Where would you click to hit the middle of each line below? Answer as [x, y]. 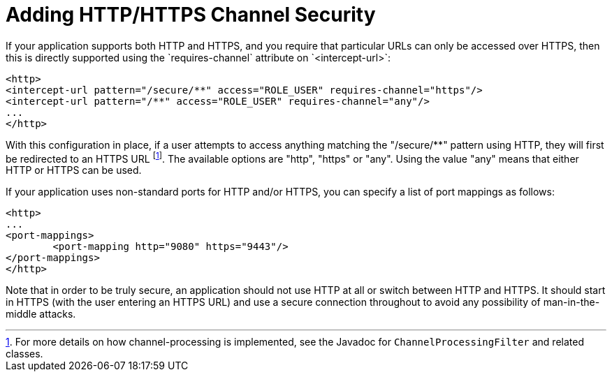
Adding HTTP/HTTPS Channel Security [191, 15]
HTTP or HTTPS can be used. [74, 170]
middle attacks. [41, 314]
